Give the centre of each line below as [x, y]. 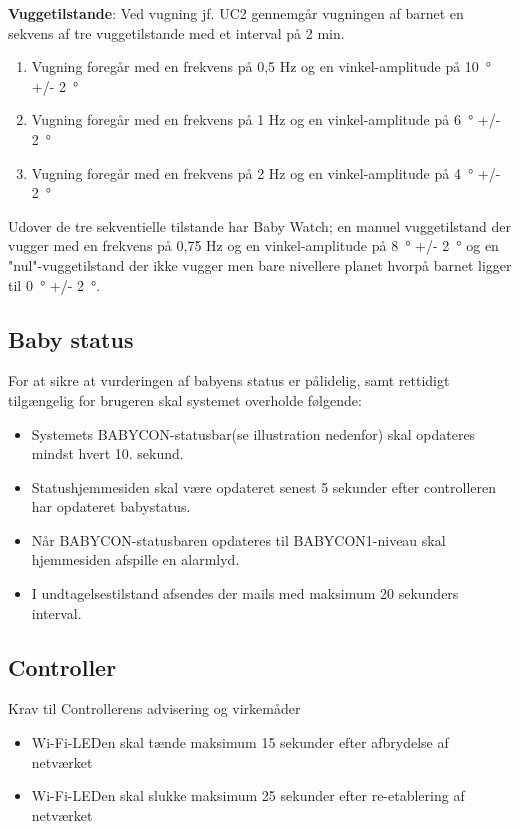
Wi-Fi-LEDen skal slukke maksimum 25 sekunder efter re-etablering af [248, 795]
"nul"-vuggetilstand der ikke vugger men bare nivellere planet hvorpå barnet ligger [260, 264]
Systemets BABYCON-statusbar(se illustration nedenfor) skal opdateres [253, 433]
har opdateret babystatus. [111, 506]
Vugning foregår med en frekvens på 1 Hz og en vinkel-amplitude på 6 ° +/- [266, 119]
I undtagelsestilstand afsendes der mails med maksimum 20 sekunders [245, 593]
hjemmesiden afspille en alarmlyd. [135, 559]
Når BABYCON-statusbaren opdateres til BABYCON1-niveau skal [238, 539]
